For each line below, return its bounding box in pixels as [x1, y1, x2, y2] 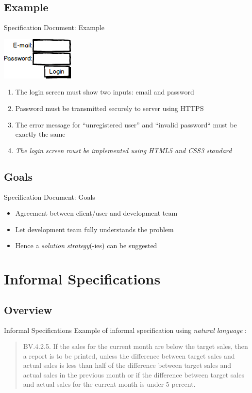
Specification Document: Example [4, 22, 104, 32]
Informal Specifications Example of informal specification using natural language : [4, 325, 247, 335]
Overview [4, 302, 52, 317]
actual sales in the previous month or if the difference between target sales [23, 369, 244, 379]
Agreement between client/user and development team [15, 208, 178, 218]
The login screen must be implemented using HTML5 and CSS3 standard [15, 145, 232, 155]
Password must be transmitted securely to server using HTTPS [15, 103, 204, 113]
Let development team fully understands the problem [15, 224, 174, 234]
